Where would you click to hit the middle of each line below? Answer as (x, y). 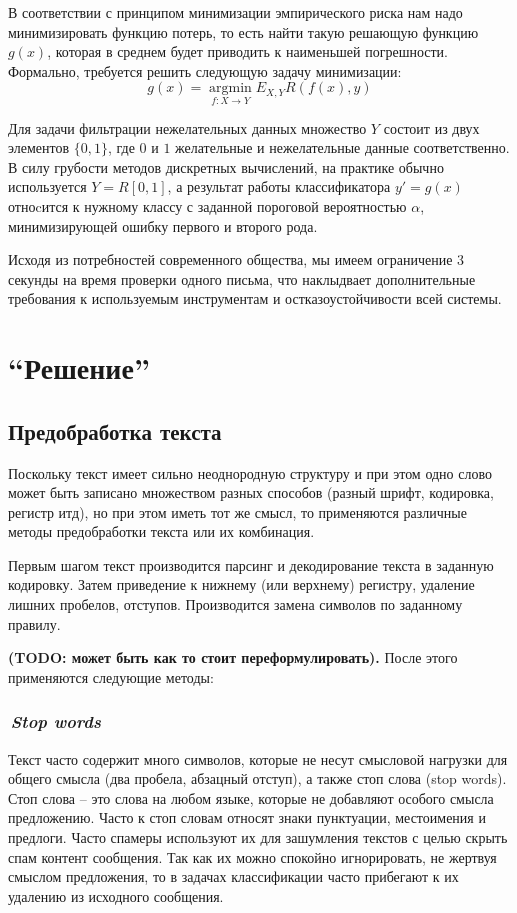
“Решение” (79, 367)
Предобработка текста (115, 430)
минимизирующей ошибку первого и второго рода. (163, 225)
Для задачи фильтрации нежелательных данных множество (187, 127)
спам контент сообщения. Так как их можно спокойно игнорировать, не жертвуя (252, 856)
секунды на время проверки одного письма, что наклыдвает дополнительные (242, 278)
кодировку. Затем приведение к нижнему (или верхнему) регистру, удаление (241, 584)
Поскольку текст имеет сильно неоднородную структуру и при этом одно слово (250, 472)
